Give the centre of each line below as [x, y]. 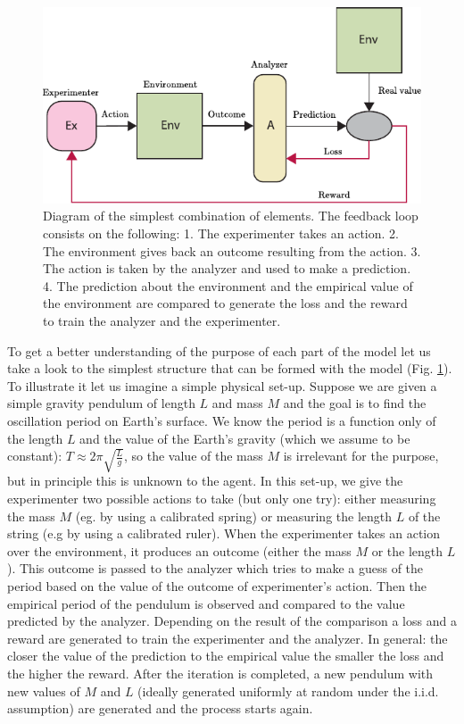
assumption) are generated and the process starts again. [160, 708]
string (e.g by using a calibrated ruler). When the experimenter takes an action [224, 533]
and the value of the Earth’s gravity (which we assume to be [245, 438]
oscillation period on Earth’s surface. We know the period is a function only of [222, 420]
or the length [407, 550]
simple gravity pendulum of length [101, 403]
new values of [44, 691]
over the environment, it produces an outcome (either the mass [179, 550]
